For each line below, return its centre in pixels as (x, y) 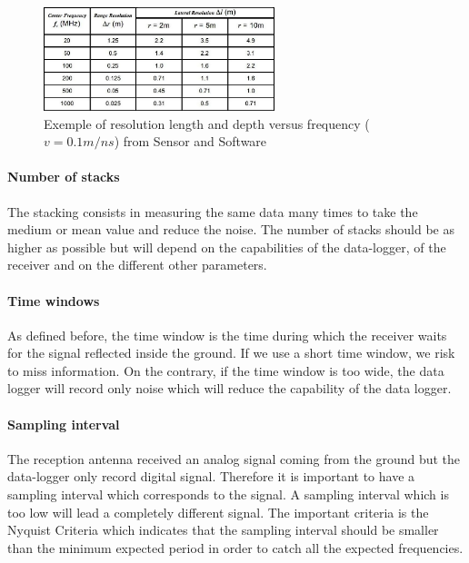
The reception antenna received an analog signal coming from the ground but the (234, 458)
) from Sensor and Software (190, 141)
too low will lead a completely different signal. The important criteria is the (218, 512)
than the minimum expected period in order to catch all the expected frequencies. (235, 547)
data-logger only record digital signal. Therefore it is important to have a (211, 476)
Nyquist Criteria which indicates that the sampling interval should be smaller (223, 530)
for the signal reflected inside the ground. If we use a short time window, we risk (231, 353)
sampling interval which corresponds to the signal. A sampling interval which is (228, 494)
